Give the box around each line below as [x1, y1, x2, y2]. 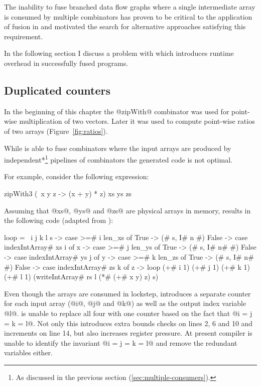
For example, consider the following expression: [4, 171, 149, 182]
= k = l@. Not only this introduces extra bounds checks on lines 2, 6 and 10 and [4, 318, 253, 328]
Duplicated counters [4, 82, 111, 98]
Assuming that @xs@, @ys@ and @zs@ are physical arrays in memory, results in [4, 205, 251, 215]
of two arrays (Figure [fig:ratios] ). [4, 125, 108, 136]
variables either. [4, 347, 53, 358]
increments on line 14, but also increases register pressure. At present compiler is [4, 328, 252, 338]
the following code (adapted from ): [4, 215, 113, 225]
